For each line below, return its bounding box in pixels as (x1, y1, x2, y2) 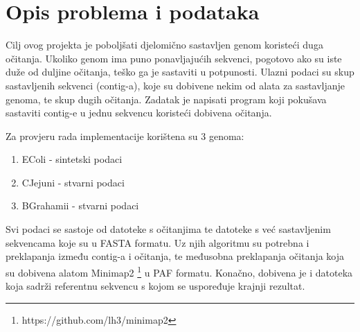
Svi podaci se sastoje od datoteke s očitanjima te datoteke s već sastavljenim (6, 222, 331, 236)
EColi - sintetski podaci (21, 152, 123, 166)
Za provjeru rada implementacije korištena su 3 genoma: (6, 128, 244, 143)
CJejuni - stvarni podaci (21, 175, 125, 189)
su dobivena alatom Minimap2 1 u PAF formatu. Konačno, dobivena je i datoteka (6, 263, 353, 279)
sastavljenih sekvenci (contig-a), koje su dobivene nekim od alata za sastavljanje (6, 78, 345, 92)
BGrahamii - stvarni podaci (21, 198, 139, 213)
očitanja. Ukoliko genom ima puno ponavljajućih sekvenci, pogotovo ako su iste (6, 51, 342, 65)
